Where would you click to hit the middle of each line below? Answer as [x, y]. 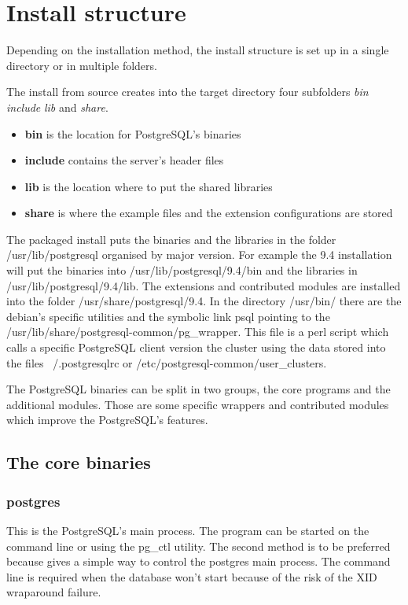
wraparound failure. [54, 592]
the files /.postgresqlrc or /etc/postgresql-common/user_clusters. [167, 362]
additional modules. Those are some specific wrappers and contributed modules [198, 404]
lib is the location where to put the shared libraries [149, 186]
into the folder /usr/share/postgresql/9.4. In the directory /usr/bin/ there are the [204, 301]
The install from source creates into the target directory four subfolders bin [187, 92]
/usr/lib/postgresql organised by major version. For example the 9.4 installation [199, 255]
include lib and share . [57, 107]
